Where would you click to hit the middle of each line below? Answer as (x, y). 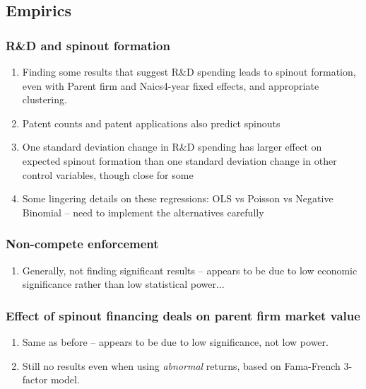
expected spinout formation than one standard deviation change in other (179, 160)
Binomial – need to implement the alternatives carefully (143, 212)
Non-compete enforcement (82, 244)
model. (65, 379)
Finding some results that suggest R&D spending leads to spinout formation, (189, 71)
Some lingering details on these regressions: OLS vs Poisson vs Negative (178, 198)
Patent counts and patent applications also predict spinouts (151, 123)
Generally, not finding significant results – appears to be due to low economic (190, 270)
